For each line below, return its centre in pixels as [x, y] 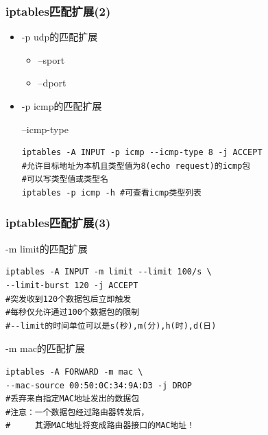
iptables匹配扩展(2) [58, 11]
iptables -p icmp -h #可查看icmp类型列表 [112, 192]
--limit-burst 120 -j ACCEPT [72, 285]
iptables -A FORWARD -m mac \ [74, 372]
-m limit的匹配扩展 [47, 248]
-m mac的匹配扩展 [45, 348]
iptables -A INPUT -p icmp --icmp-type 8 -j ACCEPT [142, 153]
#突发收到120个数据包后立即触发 [69, 299]
